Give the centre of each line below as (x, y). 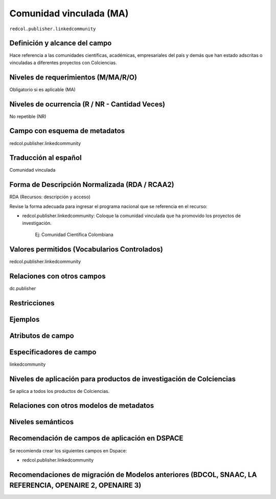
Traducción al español (45, 158)
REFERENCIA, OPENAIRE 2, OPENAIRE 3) (75, 485)
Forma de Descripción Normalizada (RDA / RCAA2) (92, 185)
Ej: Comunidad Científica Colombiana (74, 234)
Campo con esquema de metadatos (67, 131)
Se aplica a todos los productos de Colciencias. (60, 391)
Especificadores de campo (53, 352)
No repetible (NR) (28, 116)
